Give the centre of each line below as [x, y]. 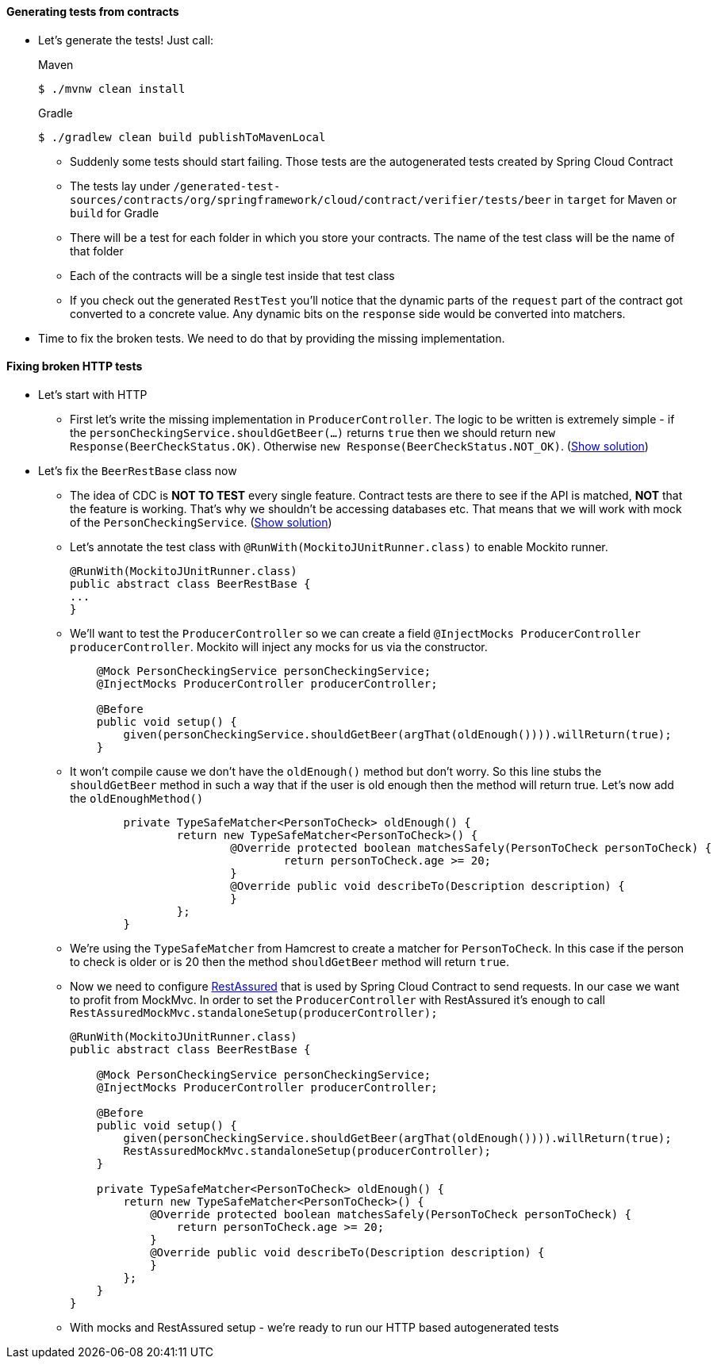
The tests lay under [120, 186]
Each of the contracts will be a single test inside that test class [232, 275]
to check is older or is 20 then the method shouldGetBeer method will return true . [290, 961]
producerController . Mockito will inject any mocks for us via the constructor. [279, 646]
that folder [97, 251]
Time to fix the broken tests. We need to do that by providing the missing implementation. [272, 338]
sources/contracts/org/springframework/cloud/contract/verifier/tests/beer [311, 199]
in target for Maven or [615, 199]
